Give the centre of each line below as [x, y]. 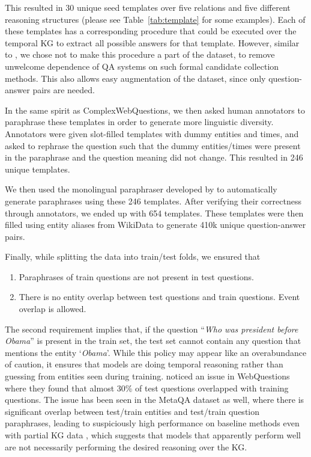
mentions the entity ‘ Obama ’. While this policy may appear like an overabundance [156, 352]
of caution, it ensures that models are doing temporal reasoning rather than [144, 364]
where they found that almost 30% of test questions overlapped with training [147, 388]
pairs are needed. [64, 90]
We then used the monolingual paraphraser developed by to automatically [141, 189]
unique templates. [38, 169]
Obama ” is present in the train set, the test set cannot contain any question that [153, 341]
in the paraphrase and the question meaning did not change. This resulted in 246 [154, 157]
